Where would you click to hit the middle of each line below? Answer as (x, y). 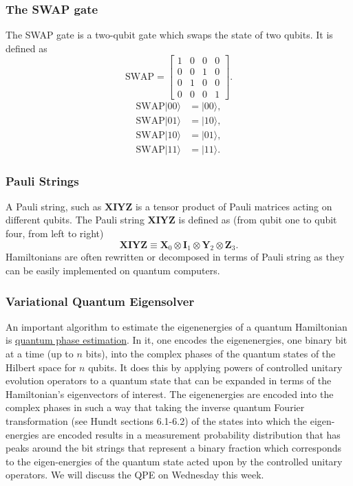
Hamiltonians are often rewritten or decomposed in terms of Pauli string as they (175, 257)
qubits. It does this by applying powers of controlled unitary (215, 367)
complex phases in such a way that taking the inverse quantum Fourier (155, 407)
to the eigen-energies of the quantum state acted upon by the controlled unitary (174, 461)
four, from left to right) (55, 233)
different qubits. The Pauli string (75, 220)
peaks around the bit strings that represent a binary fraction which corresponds (174, 448)
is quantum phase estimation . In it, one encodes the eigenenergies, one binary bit (176, 340)
